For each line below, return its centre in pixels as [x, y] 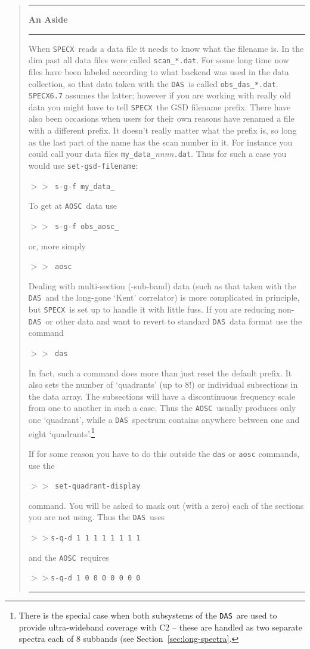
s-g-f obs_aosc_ [87, 226]
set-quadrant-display [98, 486]
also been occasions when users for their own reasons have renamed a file [161, 118]
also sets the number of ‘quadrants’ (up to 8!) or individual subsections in [163, 384]
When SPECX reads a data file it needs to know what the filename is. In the [166, 48]
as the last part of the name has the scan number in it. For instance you [160, 142]
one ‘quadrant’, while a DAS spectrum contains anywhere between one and [164, 420]
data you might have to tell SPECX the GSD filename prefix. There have [159, 106]
